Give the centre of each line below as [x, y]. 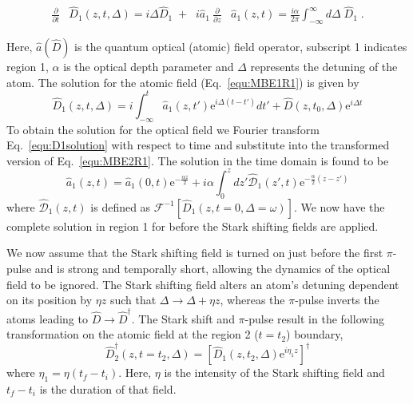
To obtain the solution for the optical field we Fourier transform [163, 129]
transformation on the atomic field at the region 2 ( [133, 334]
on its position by [50, 300]
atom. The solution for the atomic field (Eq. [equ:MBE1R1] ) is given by [183, 82]
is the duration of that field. [108, 389]
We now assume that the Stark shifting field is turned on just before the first [195, 253]
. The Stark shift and [183, 318]
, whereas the [252, 300]
